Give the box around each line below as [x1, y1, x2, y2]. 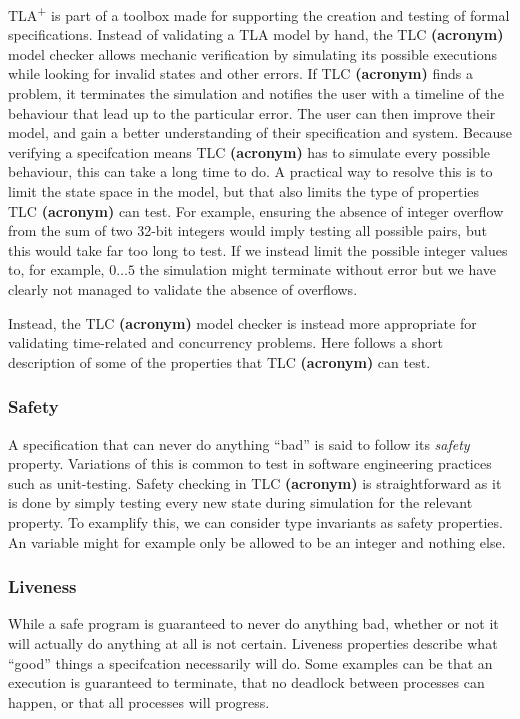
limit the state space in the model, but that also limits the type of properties [8, 181, 480, 201]
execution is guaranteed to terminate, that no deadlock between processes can [8, 672, 485, 693]
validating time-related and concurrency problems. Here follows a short [8, 332, 443, 353]
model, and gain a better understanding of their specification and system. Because [8, 122, 512, 143]
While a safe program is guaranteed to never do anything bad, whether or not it [8, 613, 499, 634]
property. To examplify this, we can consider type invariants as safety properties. [8, 511, 503, 532]
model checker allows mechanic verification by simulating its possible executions [8, 43, 497, 64]
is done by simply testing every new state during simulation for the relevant [8, 492, 473, 513]
